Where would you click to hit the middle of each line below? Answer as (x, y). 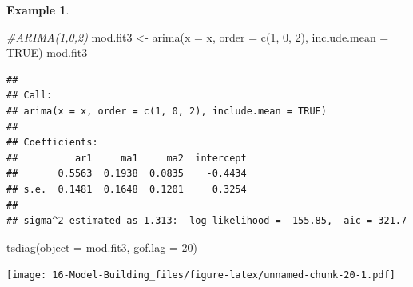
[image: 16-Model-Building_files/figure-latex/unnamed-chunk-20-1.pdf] (201, 275)
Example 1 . (38, 10)
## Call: (30, 96)
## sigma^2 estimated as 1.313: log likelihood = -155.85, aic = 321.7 (207, 221)
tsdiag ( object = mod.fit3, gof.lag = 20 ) (102, 247)
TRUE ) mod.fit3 (47, 52)
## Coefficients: (52, 143)
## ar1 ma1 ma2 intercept (127, 158)
